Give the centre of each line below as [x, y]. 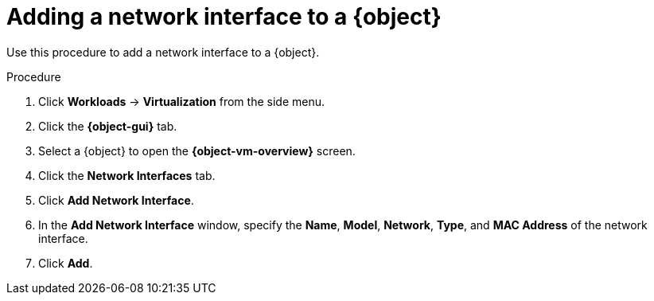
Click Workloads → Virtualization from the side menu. [181, 101]
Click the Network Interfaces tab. [127, 175]
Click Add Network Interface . [116, 200]
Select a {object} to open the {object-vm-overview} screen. [197, 150]
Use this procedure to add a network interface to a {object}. [163, 52]
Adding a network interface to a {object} [224, 17]
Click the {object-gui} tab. [108, 126]
